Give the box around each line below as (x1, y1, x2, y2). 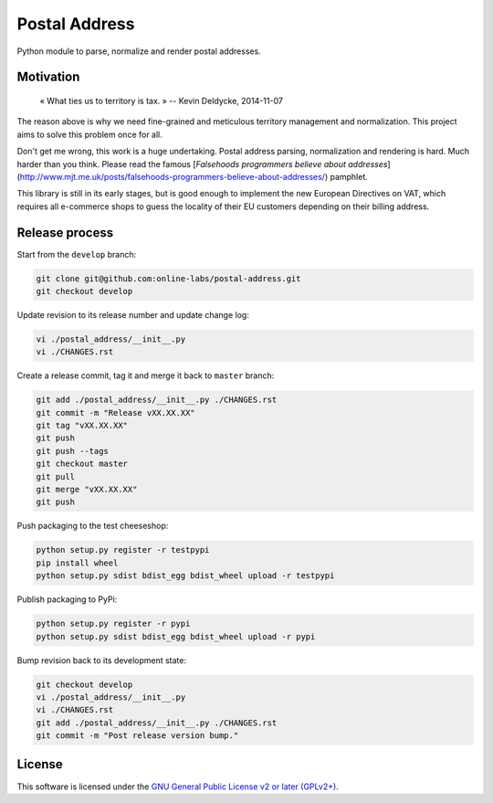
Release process (16, 225, 114, 240)
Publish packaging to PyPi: (16, 594, 118, 605)
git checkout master (36, 459, 128, 470)
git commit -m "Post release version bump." (36, 731, 239, 741)
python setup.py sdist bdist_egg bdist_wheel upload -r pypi (36, 631, 316, 641)
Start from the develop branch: (16, 248, 137, 259)
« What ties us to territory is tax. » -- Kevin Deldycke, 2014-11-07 (39, 95, 283, 106)
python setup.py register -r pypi (36, 618, 191, 629)
